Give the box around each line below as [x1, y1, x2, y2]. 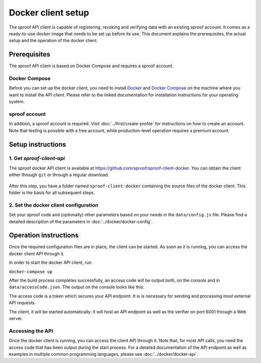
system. [9, 99, 25, 105]
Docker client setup [9, 7, 89, 18]
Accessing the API [9, 327, 53, 334]
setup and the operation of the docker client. [9, 38, 98, 44]
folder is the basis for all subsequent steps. [9, 190, 95, 196]
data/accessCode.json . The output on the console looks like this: [9, 284, 145, 290]
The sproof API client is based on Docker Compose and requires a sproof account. [9, 63, 174, 69]
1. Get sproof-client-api [9, 155, 65, 162]
